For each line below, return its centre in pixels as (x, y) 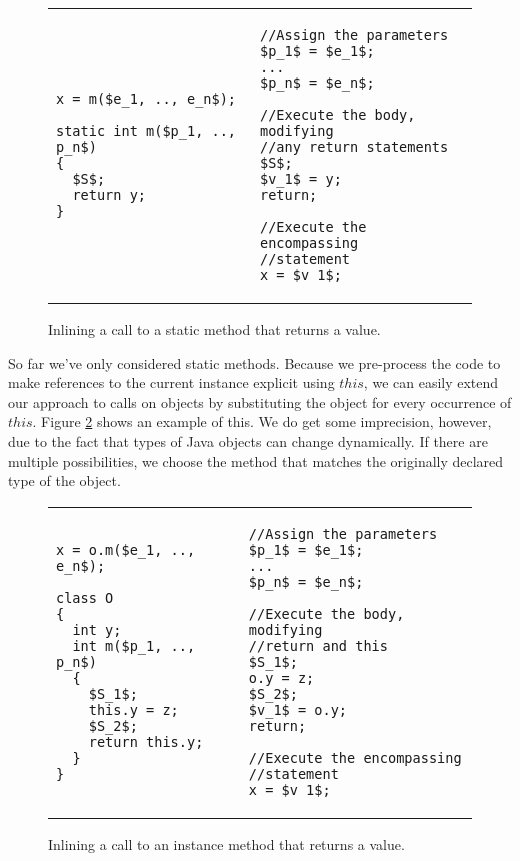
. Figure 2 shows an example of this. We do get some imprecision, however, (262, 421)
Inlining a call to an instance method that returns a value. (226, 843)
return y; (109, 195)
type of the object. (64, 480)
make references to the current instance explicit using (171, 382)
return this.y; (146, 741)
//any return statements (354, 147)
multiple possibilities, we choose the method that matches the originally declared (256, 460)
